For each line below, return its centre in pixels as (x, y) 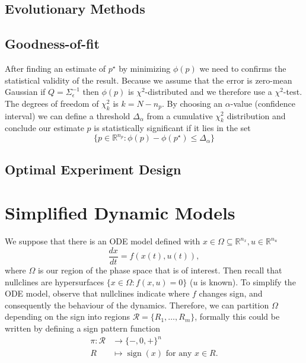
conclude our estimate (44, 128)
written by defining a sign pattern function (82, 328)
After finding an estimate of (55, 68)
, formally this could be (237, 316)
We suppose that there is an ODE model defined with (103, 241)
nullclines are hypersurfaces (55, 281)
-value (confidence (263, 103)
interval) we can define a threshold (68, 115)
